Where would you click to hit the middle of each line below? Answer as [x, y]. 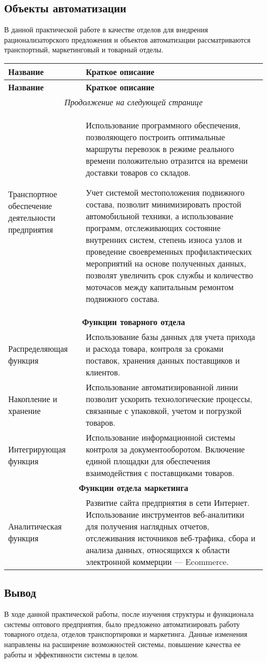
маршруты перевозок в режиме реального [160, 148]
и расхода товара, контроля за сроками [155, 348]
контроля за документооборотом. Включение [165, 449]
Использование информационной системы [160, 437]
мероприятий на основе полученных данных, [166, 263]
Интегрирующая [37, 449]
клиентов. [103, 372]
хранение [24, 410]
